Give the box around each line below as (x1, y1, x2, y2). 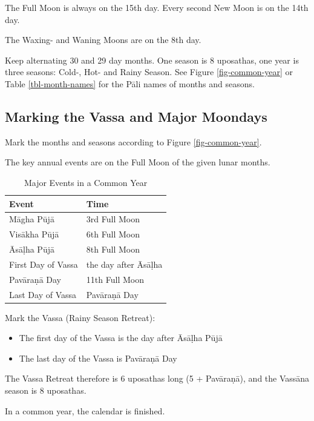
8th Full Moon (86, 243, 140, 256)
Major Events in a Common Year (24, 176, 148, 188)
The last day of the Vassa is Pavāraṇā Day (19, 351, 177, 364)
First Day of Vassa (9, 257, 78, 270)
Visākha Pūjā (9, 228, 59, 240)
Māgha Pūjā (9, 213, 54, 225)
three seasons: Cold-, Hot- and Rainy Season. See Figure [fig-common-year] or (5, 65, 293, 78)
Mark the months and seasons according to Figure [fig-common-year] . (5, 135, 262, 148)
